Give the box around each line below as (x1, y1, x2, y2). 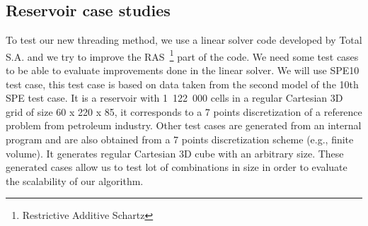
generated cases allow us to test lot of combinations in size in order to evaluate (6, 160, 347, 174)
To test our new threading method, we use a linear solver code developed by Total (6, 32, 362, 47)
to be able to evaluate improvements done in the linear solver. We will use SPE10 (6, 63, 360, 78)
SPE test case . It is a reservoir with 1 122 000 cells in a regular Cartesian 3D (6, 90, 343, 105)
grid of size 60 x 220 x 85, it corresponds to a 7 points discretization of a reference (6, 104, 362, 119)
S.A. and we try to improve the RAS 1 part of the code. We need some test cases (6, 47, 359, 64)
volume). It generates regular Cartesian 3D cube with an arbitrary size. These (6, 145, 344, 160)
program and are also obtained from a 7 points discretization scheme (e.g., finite (6, 132, 354, 147)
